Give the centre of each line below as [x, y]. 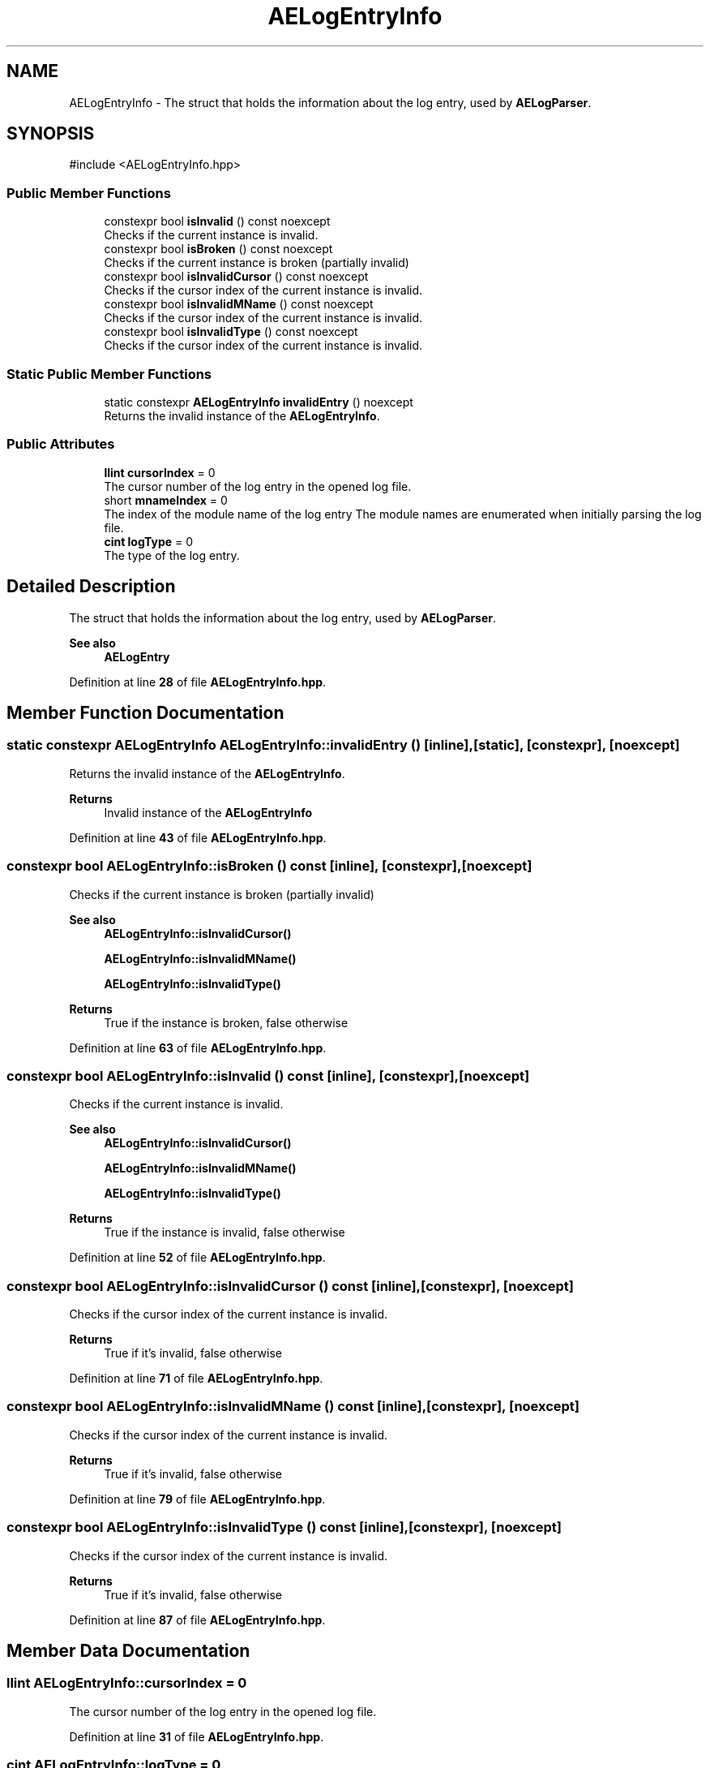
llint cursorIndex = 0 [160, 472]
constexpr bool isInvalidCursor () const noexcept [236, 277]
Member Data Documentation [128, 1650]
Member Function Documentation [145, 712]
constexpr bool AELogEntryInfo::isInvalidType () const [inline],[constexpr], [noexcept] [284, 1527]
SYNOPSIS [51, 134]
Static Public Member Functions [109, 374]
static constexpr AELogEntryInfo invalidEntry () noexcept [259, 402]
